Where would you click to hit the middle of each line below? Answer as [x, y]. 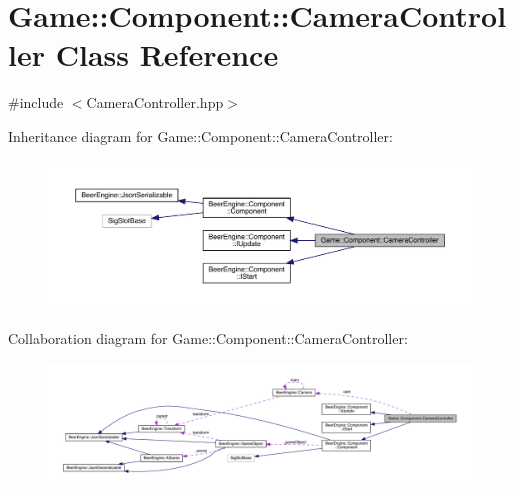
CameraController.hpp [155, 102]
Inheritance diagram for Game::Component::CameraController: [200, 135]
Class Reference [167, 54]
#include [36, 102]
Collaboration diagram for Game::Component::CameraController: [208, 338]
